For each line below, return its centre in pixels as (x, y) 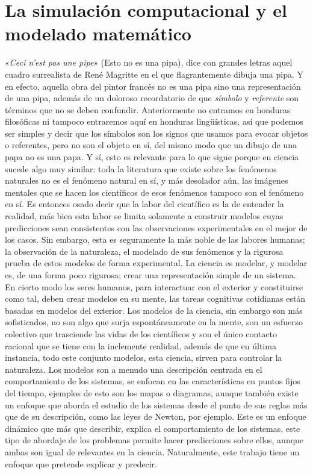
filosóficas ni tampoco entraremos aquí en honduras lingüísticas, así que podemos (154, 121)
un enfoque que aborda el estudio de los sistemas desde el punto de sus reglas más (156, 404)
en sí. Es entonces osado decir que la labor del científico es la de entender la (144, 204)
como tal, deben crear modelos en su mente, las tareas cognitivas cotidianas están (155, 298)
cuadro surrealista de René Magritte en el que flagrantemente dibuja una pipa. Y (154, 74)
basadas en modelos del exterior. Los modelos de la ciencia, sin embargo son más (154, 310)
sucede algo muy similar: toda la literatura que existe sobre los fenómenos (141, 168)
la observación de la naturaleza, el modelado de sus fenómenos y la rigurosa (144, 251)
